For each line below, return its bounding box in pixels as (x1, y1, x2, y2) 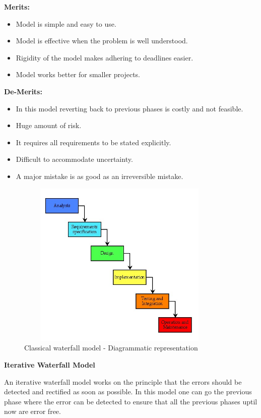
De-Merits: (4, 86, 42, 96)
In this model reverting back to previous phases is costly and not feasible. (16, 103, 243, 113)
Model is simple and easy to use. (16, 18, 116, 29)
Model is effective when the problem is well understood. (16, 35, 188, 46)
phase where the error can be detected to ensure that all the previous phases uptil (4, 396, 257, 406)
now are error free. (4, 406, 61, 416)
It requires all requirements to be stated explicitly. (16, 137, 171, 147)
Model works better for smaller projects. (16, 69, 140, 80)
